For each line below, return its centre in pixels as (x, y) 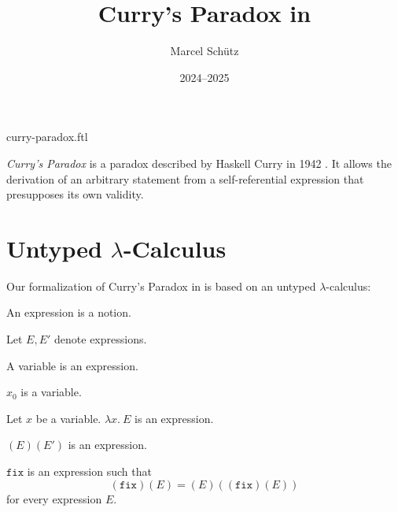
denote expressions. (101, 339)
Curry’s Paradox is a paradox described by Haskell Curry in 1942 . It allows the (199, 163)
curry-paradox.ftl (47, 137)
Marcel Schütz (205, 51)
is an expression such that (89, 471)
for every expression (54, 498)
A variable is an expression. (72, 365)
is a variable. (51, 392)
